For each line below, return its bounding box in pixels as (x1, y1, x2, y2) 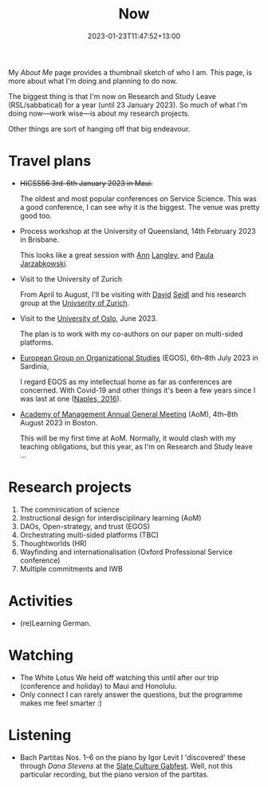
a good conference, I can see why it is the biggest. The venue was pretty (19, 202, 260, 212)
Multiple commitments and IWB (19, 564, 124, 573)
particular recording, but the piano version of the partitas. (19, 769, 209, 779)
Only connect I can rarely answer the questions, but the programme (19, 690, 243, 699)
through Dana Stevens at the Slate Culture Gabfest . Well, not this (19, 761, 233, 770)
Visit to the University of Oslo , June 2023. (19, 313, 158, 323)
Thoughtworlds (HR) (19, 538, 88, 548)
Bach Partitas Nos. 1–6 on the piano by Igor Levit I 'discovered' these (19, 752, 246, 762)
